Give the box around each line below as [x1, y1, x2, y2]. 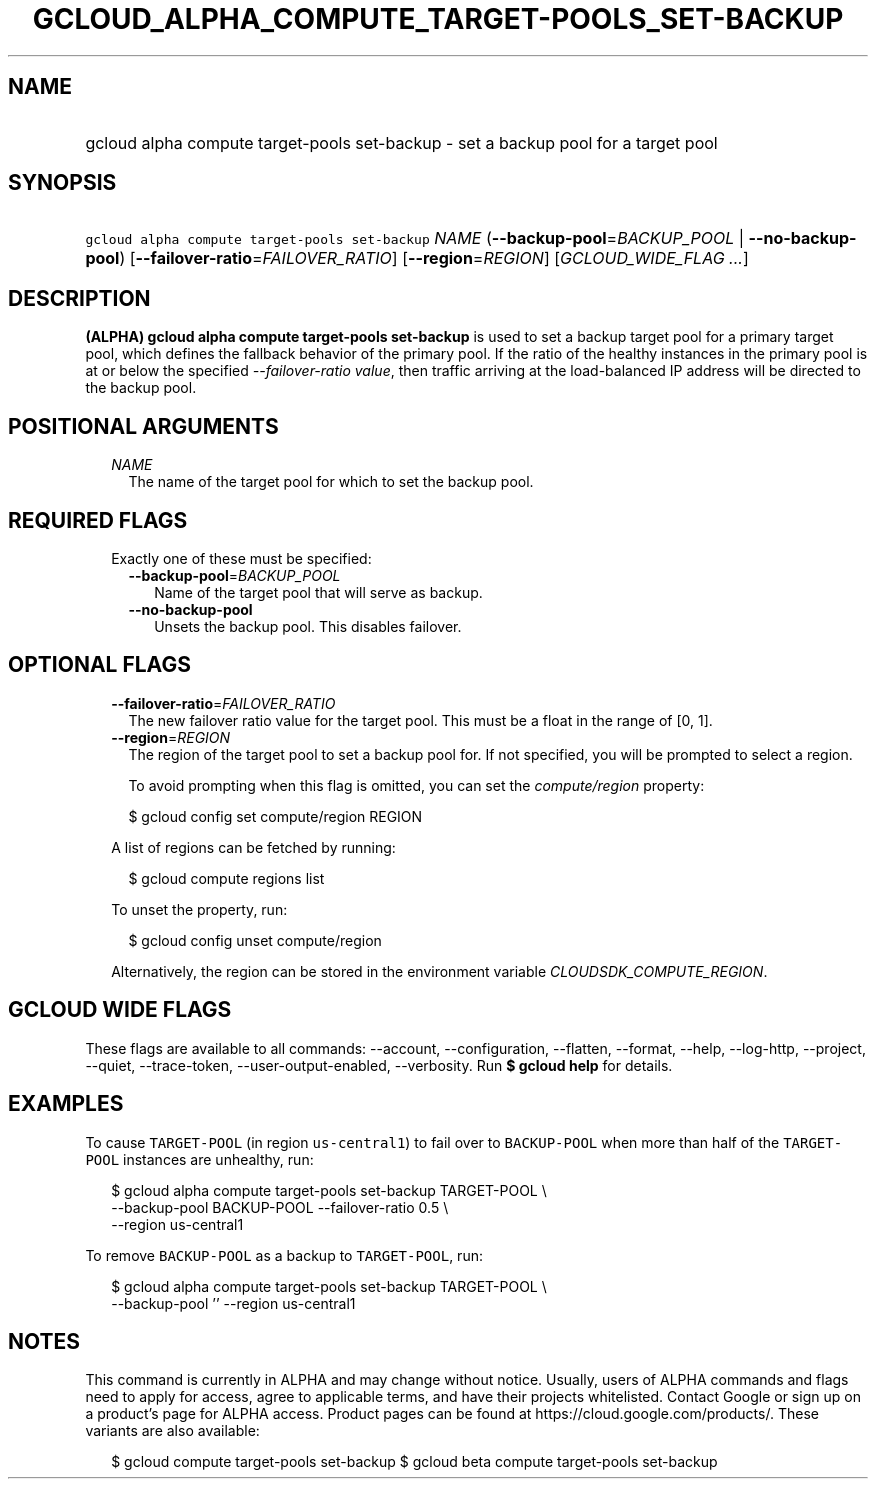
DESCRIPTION [8, 285, 151, 311]
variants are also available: [85, 1422, 260, 1440]
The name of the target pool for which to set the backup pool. [128, 473, 534, 491]
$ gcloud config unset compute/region [128, 931, 382, 949]
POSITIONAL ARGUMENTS [8, 413, 279, 439]
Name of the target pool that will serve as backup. [154, 583, 483, 601]
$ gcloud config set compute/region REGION [128, 807, 423, 825]
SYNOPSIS [8, 170, 117, 196]
